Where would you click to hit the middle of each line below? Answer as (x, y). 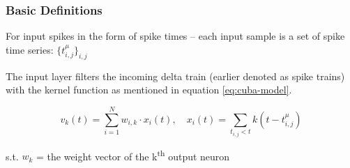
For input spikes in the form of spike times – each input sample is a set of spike (175, 36)
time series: (30, 49)
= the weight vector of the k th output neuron (133, 155)
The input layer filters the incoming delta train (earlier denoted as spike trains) (175, 76)
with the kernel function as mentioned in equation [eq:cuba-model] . (149, 90)
